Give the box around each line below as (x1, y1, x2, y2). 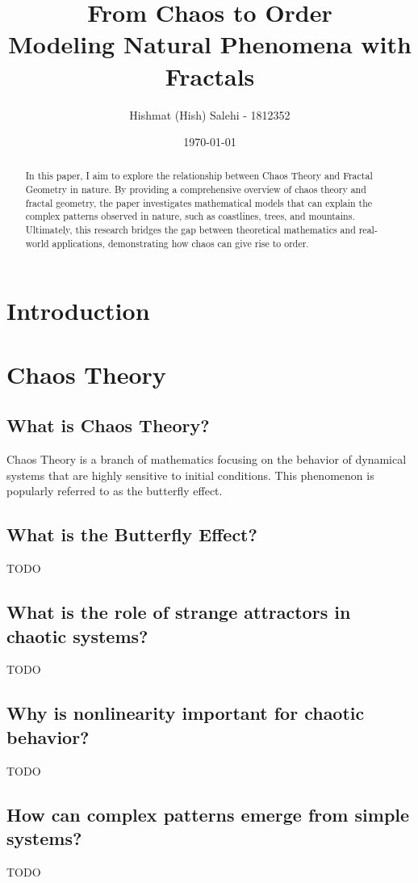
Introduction (6, 294, 150, 327)
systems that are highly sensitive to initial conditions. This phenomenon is (6, 466, 374, 483)
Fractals (165, 59, 255, 92)
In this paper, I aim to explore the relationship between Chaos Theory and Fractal (25, 169, 373, 183)
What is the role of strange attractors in (6, 599, 351, 624)
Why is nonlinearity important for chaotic (6, 700, 365, 725)
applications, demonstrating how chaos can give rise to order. (52, 236, 309, 250)
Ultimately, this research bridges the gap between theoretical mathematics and (25, 223, 356, 237)
